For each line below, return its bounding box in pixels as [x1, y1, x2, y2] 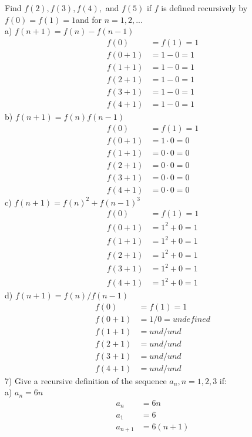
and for [76, 13, 102, 25]
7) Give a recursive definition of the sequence [5, 374, 167, 386]
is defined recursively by [161, 2, 248, 14]
